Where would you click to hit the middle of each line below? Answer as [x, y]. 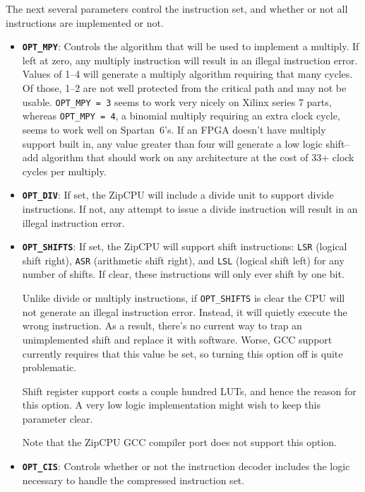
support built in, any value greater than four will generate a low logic [172, 143]
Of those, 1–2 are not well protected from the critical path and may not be [184, 88]
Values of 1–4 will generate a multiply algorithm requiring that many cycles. [187, 74]
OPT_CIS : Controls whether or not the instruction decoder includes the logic [186, 466]
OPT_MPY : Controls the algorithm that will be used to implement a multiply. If [191, 46]
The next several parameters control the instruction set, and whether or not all [177, 8]
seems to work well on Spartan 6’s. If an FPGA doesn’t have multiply [174, 129]
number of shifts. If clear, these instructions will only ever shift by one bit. [183, 274]
